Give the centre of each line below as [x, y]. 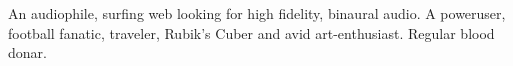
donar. [27, 52]
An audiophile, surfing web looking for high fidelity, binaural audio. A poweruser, [257, 13]
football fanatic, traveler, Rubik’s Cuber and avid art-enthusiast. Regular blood [251, 32]
